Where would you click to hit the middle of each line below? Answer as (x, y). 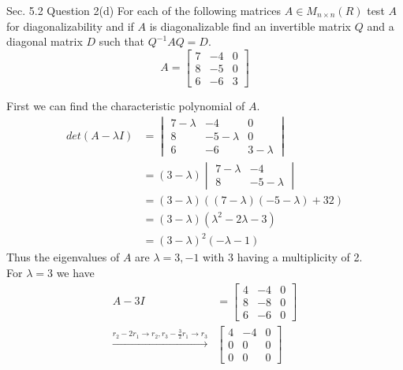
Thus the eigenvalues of (63, 257)
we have (75, 272)
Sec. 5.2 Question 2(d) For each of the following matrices (144, 10)
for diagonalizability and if (70, 26)
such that (122, 41)
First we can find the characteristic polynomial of (126, 105)
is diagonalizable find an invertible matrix (250, 26)
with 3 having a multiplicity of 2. (283, 257)
